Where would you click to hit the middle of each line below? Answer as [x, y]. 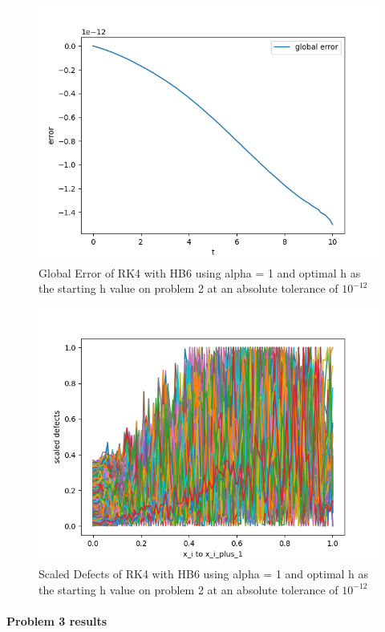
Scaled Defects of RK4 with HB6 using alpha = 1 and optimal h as [204, 574]
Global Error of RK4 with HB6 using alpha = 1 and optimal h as [200, 272]
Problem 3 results [57, 621]
